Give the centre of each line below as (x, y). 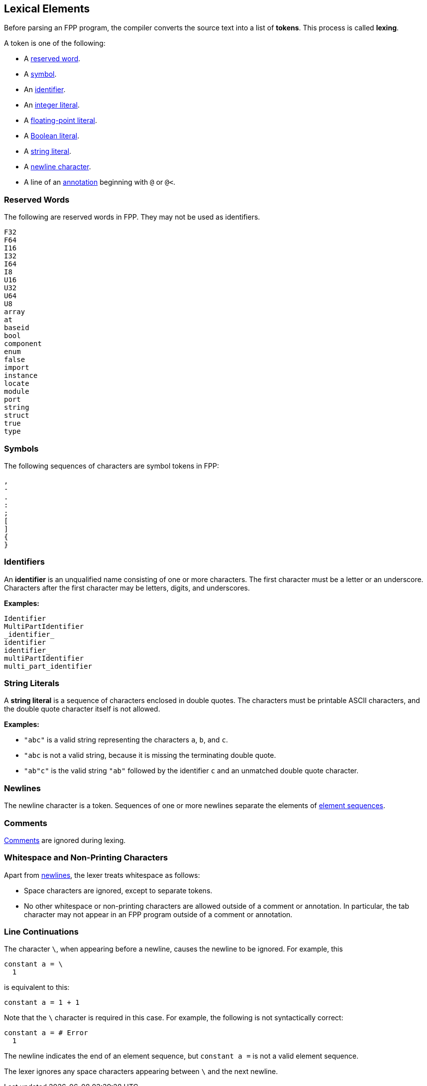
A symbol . (40, 74)
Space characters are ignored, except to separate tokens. (118, 890)
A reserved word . (52, 59)
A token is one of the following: (55, 43)
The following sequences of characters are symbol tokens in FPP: (112, 466)
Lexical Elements (47, 9)
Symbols (21, 448)
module (17, 392)
